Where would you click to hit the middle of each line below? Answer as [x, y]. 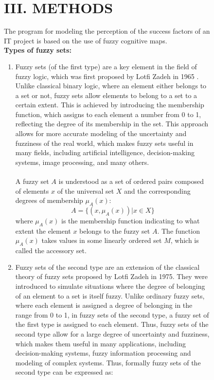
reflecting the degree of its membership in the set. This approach [112, 124]
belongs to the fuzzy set [115, 230]
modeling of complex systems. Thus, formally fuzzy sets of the [108, 362]
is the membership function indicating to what [131, 221]
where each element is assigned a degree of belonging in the [104, 305]
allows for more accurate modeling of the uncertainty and [101, 133]
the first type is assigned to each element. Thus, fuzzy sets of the [112, 324]
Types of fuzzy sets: [38, 50]
